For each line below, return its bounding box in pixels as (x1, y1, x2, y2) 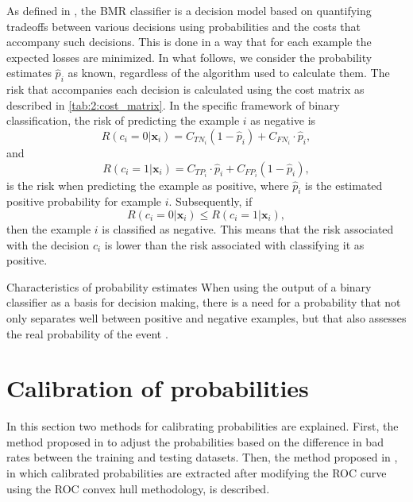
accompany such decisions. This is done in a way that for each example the (6, 33, 372, 50)
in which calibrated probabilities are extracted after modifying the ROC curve (6, 465, 387, 481)
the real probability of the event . (6, 325, 168, 342)
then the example (6, 220, 91, 237)
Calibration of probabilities (6, 372, 309, 404)
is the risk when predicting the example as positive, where (6, 176, 289, 193)
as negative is (250, 112, 316, 129)
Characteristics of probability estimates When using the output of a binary (6, 278, 372, 295)
